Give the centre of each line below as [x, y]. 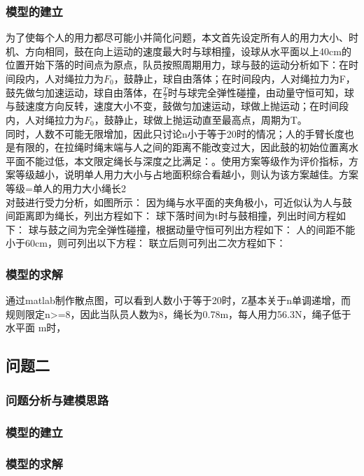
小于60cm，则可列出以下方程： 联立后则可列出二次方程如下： [146, 243]
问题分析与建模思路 [57, 399]
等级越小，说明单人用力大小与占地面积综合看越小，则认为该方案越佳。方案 [187, 174]
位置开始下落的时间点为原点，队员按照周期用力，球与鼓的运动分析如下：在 [177, 65]
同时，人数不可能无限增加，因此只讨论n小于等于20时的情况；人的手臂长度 [175, 133]
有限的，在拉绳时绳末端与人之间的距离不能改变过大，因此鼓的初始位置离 [182, 147]
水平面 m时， [36, 327]
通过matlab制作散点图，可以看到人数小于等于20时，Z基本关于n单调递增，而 [178, 300]
